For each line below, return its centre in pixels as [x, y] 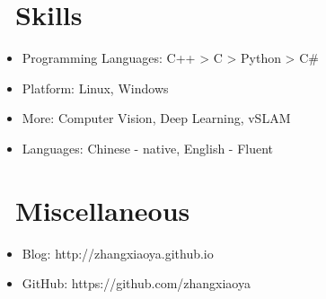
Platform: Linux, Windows [95, 88]
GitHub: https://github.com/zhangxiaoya [136, 283]
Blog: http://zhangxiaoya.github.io [118, 253]
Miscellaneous [103, 210]
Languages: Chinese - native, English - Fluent [148, 148]
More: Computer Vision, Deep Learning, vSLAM [156, 118]
